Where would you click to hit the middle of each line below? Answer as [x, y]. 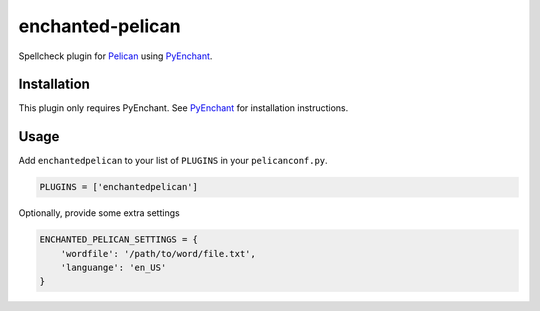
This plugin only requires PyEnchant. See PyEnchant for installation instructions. [183, 108]
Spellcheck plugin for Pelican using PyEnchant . [115, 56]
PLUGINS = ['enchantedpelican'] [119, 187]
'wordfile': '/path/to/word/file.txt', [158, 253]
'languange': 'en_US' [113, 268]
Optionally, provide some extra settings [99, 213]
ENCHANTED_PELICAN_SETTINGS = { [119, 239]
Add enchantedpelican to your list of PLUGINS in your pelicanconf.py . [173, 161]
